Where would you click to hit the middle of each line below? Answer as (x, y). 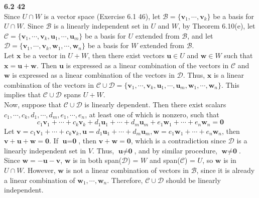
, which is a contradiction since (178, 141)
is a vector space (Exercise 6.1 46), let (102, 16)
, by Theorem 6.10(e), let (217, 26)
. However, (39, 170)
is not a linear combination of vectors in (127, 170)
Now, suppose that (33, 104)
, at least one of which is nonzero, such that (152, 114)
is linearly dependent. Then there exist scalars (155, 104)
